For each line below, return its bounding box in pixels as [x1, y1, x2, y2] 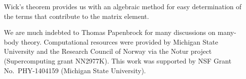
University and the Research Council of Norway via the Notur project [4, 46, 212, 56]
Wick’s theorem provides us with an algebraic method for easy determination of [4, 1, 242, 11]
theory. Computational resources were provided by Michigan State [21, 36, 218, 47]
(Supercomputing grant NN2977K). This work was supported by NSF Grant [4, 55, 231, 65]
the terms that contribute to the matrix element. [4, 11, 149, 21]
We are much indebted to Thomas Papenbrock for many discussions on [4, 27, 216, 37]
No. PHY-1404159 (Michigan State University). [4, 65, 146, 75]
